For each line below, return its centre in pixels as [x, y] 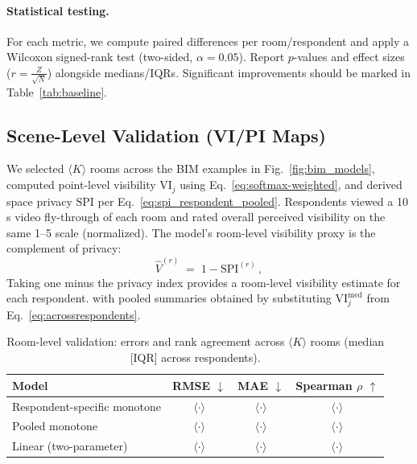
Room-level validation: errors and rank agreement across [146, 341]
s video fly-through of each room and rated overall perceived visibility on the [196, 217]
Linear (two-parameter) [70, 446]
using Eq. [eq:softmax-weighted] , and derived [291, 185]
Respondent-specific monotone [87, 406]
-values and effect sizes [349, 57]
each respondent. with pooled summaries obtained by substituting [169, 298]
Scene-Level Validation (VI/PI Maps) [166, 135]
